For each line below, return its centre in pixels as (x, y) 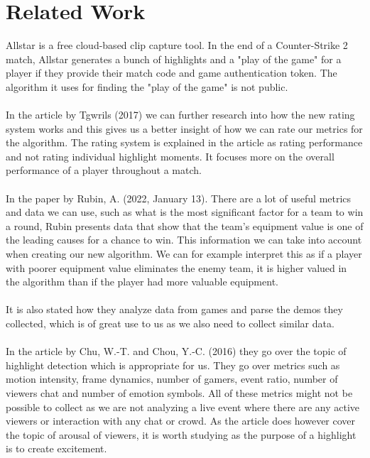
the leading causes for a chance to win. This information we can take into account (184, 240)
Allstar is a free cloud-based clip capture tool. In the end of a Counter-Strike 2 (177, 45)
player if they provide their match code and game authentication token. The (172, 73)
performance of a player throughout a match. (104, 170)
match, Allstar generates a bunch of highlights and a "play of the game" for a (174, 59)
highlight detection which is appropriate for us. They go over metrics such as (173, 365)
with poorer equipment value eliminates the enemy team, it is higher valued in (176, 267)
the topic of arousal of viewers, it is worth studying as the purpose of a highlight (181, 434)
